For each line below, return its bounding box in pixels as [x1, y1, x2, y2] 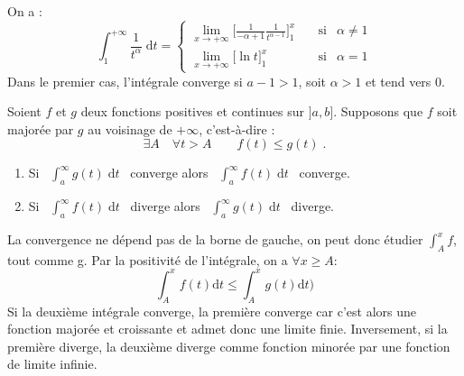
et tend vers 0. [365, 71, 445, 90]
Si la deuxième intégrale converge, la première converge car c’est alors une [7, 301, 417, 320]
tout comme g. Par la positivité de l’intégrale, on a [7, 250, 288, 269]
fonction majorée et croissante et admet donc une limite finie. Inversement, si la [7, 319, 448, 338]
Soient [7, 102, 42, 121]
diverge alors [130, 197, 200, 216]
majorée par [7, 119, 74, 138]
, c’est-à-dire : [199, 119, 275, 138]
